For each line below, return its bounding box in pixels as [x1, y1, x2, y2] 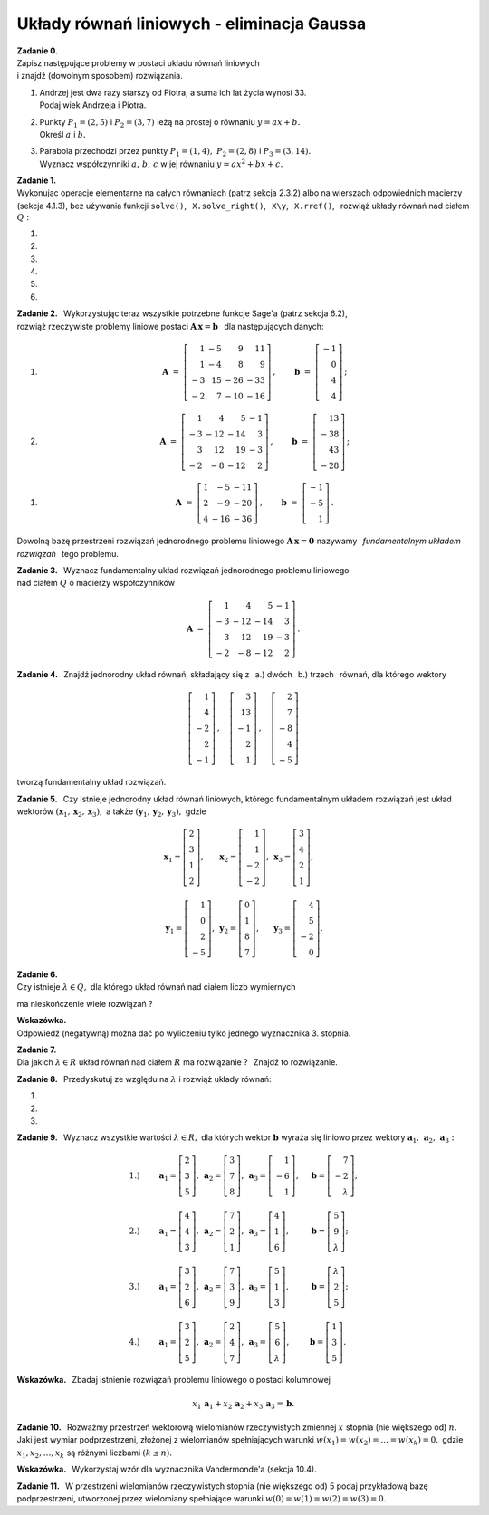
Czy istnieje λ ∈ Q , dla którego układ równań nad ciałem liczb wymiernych [16, 982, 296, 992]
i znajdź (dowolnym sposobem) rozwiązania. [16, 71, 183, 82]
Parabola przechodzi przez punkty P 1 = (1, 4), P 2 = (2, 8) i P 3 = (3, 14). [39, 146, 312, 158]
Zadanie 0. [16, 45, 59, 56]
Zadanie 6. [16, 969, 58, 980]
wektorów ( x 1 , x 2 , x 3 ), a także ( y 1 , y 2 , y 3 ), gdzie [16, 806, 207, 819]
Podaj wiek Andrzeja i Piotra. [39, 100, 147, 110]
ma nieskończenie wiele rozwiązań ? [16, 998, 153, 1009]
